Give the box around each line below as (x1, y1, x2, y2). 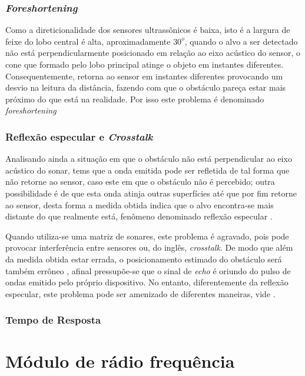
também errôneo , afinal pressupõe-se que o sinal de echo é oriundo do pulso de (5, 264, 291, 277)
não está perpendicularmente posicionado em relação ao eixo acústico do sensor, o (5, 46, 301, 59)
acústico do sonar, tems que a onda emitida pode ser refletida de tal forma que (5, 164, 290, 176)
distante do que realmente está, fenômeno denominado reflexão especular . (5, 210, 273, 222)
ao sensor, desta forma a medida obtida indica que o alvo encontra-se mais (5, 198, 274, 211)
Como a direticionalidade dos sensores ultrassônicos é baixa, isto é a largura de (5, 24, 290, 36)
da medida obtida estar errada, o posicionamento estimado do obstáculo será (5, 252, 282, 265)
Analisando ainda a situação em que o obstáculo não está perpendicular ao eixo (5, 152, 292, 165)
